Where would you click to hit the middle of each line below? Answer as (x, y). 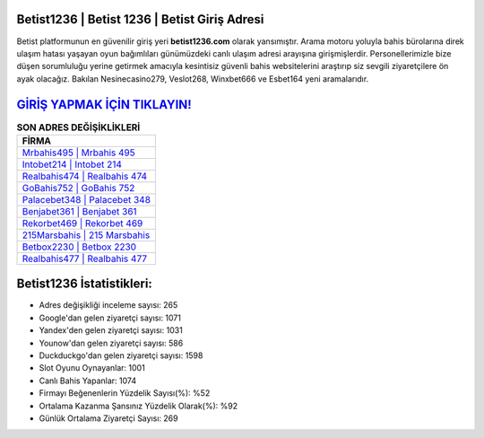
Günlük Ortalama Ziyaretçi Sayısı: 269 (108, 418)
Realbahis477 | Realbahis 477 (85, 258)
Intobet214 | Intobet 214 (72, 164)
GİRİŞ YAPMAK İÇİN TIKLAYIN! (104, 105)
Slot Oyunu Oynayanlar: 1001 (92, 368)
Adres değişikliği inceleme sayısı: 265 (108, 305)
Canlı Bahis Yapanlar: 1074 (88, 381)
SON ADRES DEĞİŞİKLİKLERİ (78, 127)
